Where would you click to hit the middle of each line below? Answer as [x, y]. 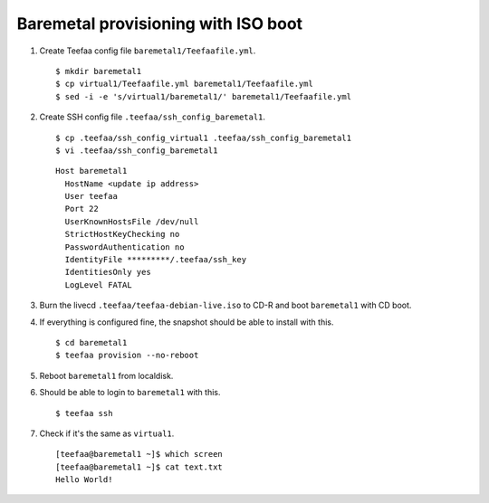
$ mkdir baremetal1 [99, 71]
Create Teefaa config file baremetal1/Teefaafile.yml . [148, 51]
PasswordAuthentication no [125, 247]
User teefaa [91, 196]
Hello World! [84, 480]
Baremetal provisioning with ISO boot [160, 24]
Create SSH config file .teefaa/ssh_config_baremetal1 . [153, 117]
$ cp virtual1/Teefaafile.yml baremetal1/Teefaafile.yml [185, 84]
